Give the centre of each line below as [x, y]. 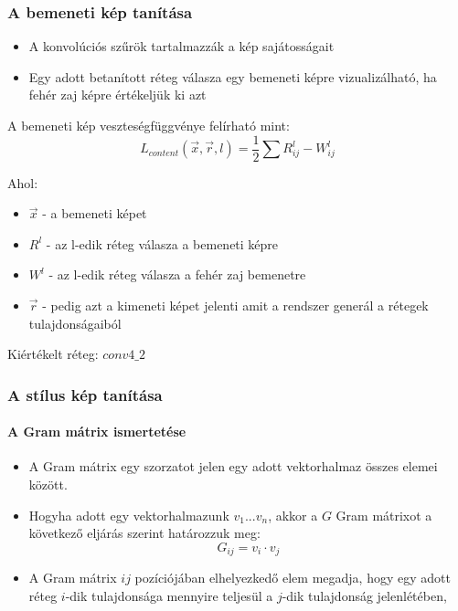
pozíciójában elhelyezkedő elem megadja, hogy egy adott [293, 578]
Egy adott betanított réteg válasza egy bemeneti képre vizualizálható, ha [233, 76]
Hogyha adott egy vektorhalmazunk [129, 515]
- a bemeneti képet [95, 213]
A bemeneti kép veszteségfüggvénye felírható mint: [149, 125]
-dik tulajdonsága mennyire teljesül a [169, 595]
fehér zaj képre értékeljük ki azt [117, 95]
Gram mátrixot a [384, 515]
